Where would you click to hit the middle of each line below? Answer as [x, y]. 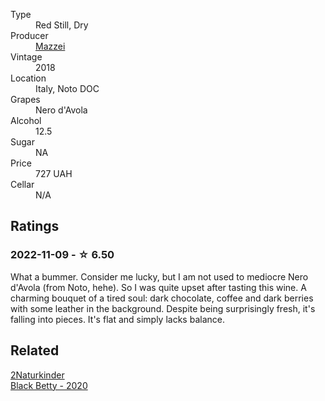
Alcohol [26, 120]
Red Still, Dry [62, 25]
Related [35, 350]
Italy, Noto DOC [67, 88]
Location [28, 78]
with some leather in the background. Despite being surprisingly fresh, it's [163, 308]
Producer [29, 35]
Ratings [35, 226]
